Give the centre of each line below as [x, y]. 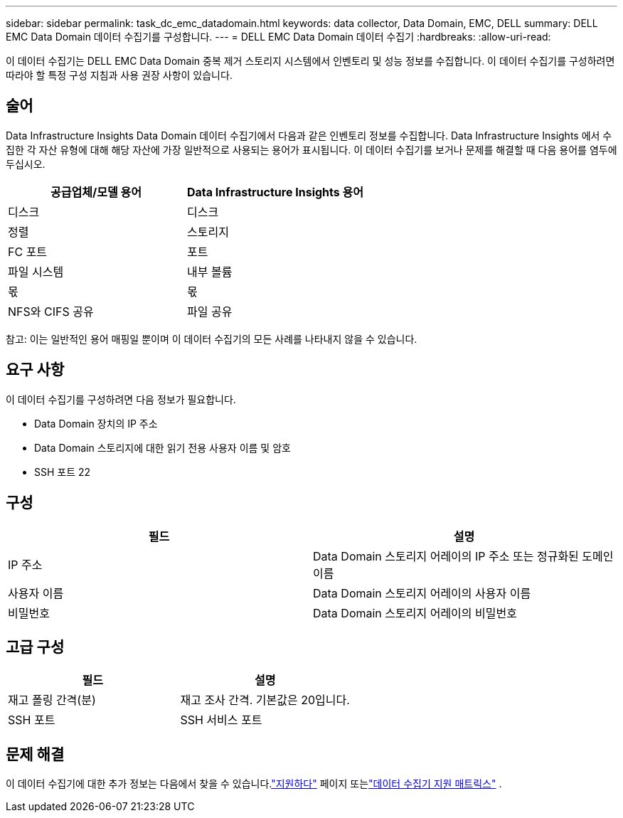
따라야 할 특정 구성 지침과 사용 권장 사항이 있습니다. [119, 75]
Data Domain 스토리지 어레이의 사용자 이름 [422, 593]
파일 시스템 [36, 271]
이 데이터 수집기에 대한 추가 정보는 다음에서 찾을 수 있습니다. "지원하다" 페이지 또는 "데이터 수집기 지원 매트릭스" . [254, 784]
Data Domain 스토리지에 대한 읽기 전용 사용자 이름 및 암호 [163, 447]
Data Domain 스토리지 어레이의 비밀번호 [415, 613]
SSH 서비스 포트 [221, 720]
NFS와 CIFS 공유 [51, 311]
